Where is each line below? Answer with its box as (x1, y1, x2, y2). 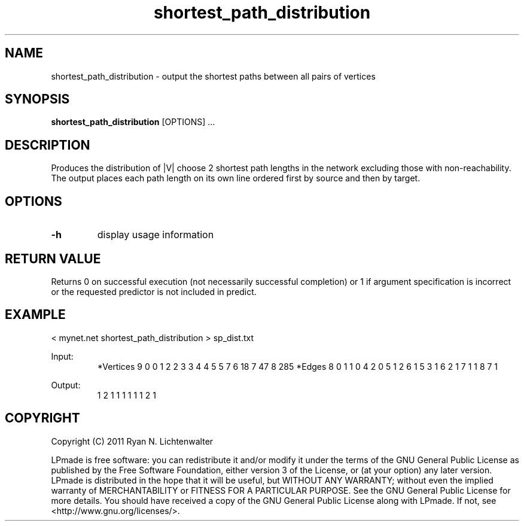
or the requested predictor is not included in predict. (51, 286, 257, 297)
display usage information (97, 229, 214, 241)
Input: (51, 351, 74, 361)
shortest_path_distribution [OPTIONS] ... (51, 117, 215, 127)
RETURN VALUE (5, 251, 101, 266)
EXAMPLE (5, 307, 66, 323)
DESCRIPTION (5, 137, 90, 153)
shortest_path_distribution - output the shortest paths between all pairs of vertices (51, 71, 376, 81)
